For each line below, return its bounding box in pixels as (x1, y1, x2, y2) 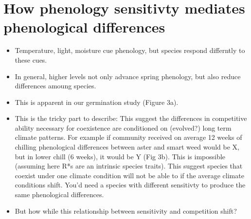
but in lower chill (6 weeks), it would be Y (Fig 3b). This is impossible (15, 151, 226, 161)
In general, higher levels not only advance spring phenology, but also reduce (15, 71, 241, 81)
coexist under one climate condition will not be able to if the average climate (15, 170, 244, 180)
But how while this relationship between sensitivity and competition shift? (15, 205, 237, 216)
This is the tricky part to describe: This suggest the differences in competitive (15, 113, 247, 123)
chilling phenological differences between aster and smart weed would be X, (15, 142, 239, 152)
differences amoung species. (15, 81, 96, 91)
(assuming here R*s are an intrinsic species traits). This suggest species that (15, 161, 243, 171)
